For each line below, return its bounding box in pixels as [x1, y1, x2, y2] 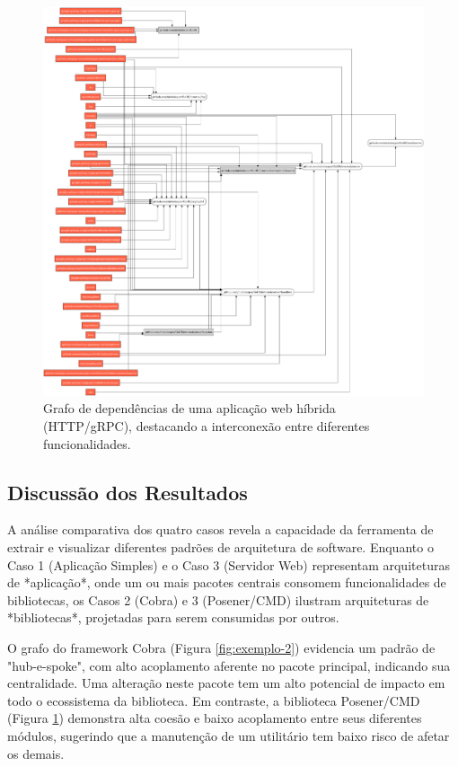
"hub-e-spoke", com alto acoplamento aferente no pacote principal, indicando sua [7, 656, 451, 674]
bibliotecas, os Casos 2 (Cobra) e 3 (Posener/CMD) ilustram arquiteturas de [7, 590, 429, 609]
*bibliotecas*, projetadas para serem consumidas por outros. [7, 608, 339, 627]
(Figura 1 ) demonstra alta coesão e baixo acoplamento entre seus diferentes [7, 709, 422, 727]
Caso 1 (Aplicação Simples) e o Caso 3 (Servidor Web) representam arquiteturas [7, 555, 450, 574]
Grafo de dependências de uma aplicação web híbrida [43, 399, 336, 418]
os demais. [7, 744, 65, 762]
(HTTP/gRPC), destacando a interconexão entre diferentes [43, 417, 370, 436]
